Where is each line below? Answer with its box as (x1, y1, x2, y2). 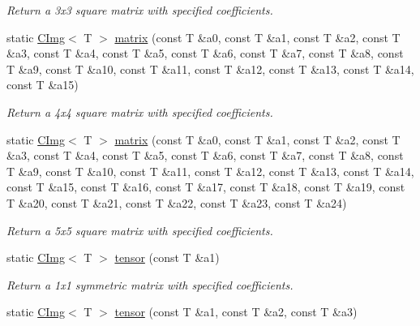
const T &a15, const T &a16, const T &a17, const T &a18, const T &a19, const (6, 178, 405, 195)
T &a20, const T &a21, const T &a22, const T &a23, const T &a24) (6, 194, 347, 211)
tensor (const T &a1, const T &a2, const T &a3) (114, 303, 358, 320)
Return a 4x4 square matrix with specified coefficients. (6, 103, 273, 120)
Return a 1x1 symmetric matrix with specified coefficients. (6, 276, 294, 293)
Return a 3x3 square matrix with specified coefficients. (6, 2, 273, 18)
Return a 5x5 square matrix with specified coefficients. (6, 221, 273, 238)
